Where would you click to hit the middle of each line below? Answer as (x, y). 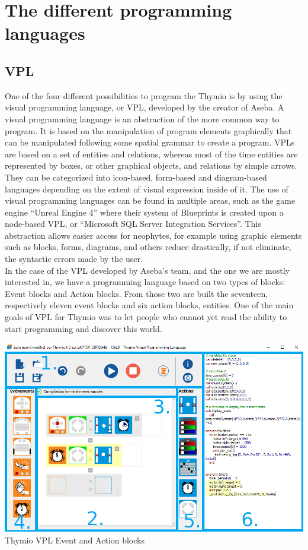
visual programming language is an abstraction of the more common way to (142, 118)
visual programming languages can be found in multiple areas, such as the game (150, 200)
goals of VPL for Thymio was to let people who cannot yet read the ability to (146, 317)
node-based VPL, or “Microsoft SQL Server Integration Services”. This (133, 224)
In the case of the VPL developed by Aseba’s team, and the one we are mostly (147, 270)
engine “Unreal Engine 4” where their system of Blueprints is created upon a (144, 212)
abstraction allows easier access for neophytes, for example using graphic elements (153, 235)
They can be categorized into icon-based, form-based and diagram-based (136, 177)
